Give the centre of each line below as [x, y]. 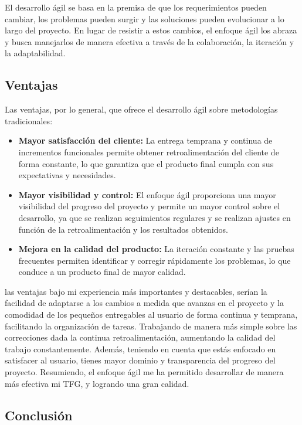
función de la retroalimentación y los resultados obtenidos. [123, 229]
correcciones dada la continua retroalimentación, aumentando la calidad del [140, 337]
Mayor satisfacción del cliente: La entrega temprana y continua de [145, 140]
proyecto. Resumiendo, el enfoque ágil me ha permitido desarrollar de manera [144, 372]
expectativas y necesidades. [67, 175]
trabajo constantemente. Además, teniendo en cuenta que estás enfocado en [140, 348]
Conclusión [39, 415]
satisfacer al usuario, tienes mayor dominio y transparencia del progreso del [140, 360]
